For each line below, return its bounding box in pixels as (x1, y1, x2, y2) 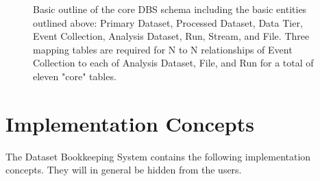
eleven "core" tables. (33, 69, 116, 83)
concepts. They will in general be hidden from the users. (5, 162, 242, 177)
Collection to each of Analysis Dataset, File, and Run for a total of (33, 56, 314, 70)
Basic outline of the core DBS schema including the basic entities (33, 2, 307, 16)
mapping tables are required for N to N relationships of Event (33, 42, 293, 56)
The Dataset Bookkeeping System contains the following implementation (5, 149, 311, 163)
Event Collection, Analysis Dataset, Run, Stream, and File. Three (33, 29, 310, 43)
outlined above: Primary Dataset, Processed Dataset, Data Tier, (33, 15, 303, 29)
